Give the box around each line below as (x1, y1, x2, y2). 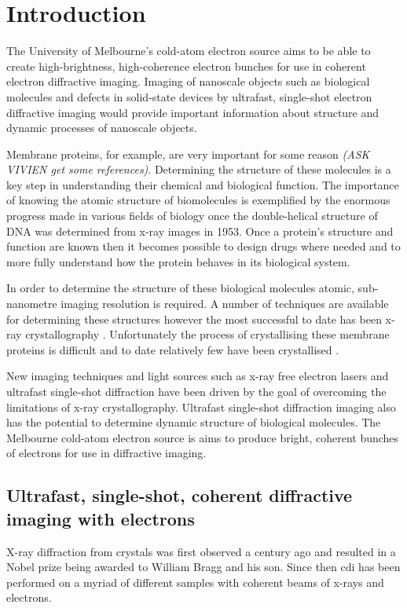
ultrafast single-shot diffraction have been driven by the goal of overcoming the (6, 383, 387, 399)
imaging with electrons (6, 506, 195, 530)
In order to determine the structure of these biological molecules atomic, (6, 280, 354, 296)
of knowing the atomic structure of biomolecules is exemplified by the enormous (6, 192, 390, 208)
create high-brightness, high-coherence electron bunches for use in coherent (6, 57, 366, 74)
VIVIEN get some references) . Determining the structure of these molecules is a (6, 161, 391, 178)
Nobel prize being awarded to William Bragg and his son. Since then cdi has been (6, 559, 401, 575)
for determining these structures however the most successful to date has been (6, 310, 382, 327)
